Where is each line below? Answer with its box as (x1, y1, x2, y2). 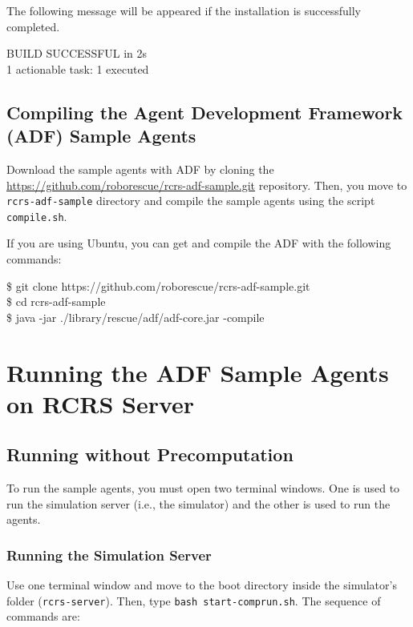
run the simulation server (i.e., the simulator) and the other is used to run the (6, 495, 391, 512)
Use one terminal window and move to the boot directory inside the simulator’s (6, 577, 397, 593)
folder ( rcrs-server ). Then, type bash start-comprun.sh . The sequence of (6, 592, 381, 609)
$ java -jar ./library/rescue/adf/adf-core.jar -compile (6, 308, 265, 325)
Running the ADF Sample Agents (6, 356, 389, 388)
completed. (6, 18, 60, 34)
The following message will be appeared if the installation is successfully (6, 2, 361, 18)
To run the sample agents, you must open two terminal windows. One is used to (6, 480, 400, 496)
